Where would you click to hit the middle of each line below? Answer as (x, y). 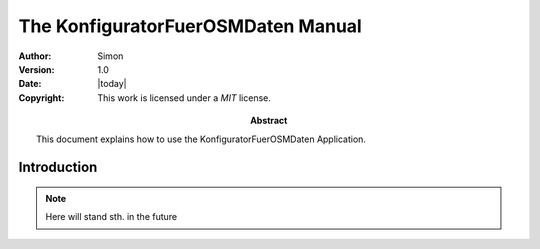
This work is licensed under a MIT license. (184, 97)
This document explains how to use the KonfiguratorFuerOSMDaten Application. (201, 139)
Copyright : (41, 97)
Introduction (58, 167)
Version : (36, 69)
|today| (112, 84)
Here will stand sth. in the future (111, 217)
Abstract (269, 121)
